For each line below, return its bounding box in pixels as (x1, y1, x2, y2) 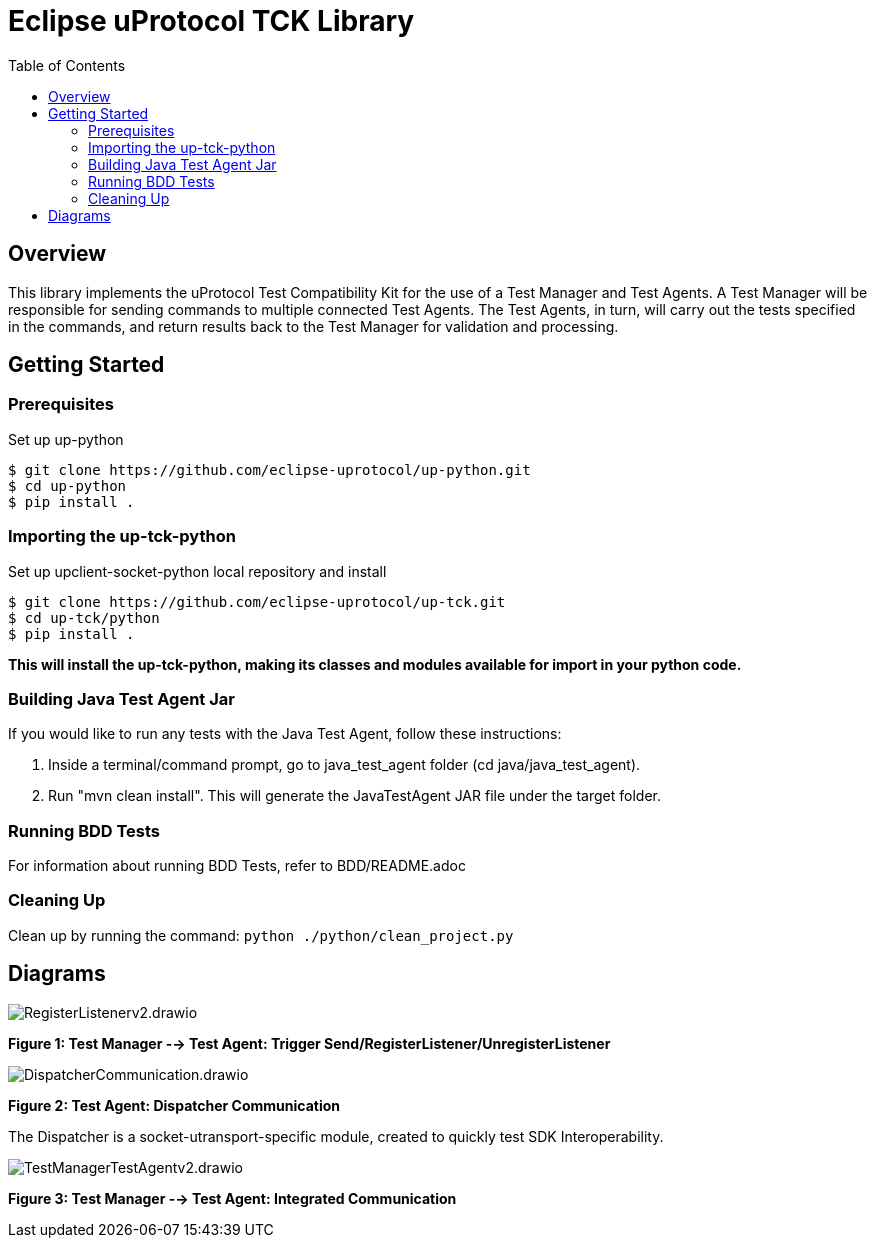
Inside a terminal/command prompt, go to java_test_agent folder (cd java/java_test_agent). (48, 756, 641, 774)
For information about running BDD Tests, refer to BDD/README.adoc (8, 857, 466, 875)
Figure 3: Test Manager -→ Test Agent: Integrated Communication (8, 1189, 457, 1207)
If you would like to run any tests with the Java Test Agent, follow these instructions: (8, 725, 562, 743)
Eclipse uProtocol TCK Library (8, 4, 415, 38)
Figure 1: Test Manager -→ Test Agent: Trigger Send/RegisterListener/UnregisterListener (8, 1034, 611, 1052)
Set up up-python (8, 430, 124, 448)
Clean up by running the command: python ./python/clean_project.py (8, 926, 514, 944)
